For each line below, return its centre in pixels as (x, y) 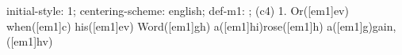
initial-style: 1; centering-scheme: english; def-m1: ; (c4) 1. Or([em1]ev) (178, 10)
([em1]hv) (30, 41)
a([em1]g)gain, (362, 26)
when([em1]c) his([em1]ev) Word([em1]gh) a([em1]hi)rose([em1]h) (165, 26)
